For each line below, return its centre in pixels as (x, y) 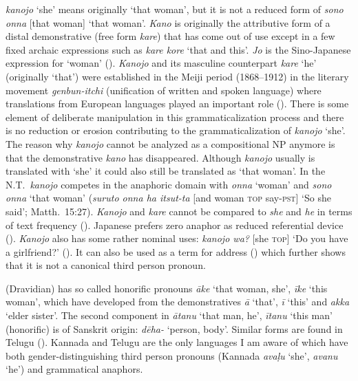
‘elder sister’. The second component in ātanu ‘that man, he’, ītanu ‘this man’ (169, 315)
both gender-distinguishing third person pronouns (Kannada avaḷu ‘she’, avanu (172, 355)
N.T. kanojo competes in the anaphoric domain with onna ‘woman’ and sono (169, 184)
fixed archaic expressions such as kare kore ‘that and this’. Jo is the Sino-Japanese (178, 49)
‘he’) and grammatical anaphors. (74, 369)
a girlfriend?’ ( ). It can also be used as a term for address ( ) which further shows (176, 251)
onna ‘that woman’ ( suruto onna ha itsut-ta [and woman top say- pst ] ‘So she (168, 198)
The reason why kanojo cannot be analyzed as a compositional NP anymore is (170, 143)
